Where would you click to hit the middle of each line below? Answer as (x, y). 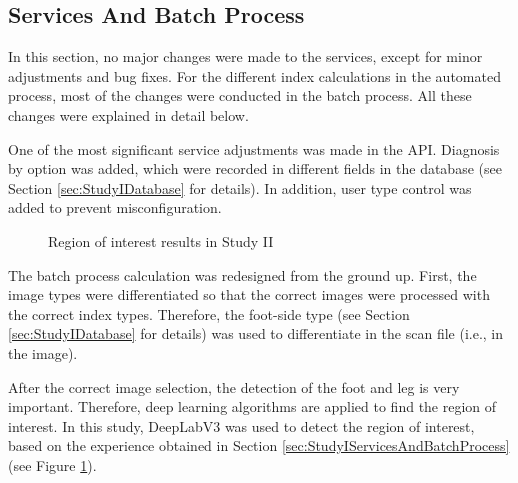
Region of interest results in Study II (161, 240)
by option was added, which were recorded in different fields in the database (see (255, 168)
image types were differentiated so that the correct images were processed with (249, 294)
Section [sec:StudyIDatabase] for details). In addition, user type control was (240, 187)
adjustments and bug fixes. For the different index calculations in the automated (254, 75)
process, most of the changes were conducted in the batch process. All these (240, 95)
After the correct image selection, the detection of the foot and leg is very (234, 386)
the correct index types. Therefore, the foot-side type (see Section (209, 313)
